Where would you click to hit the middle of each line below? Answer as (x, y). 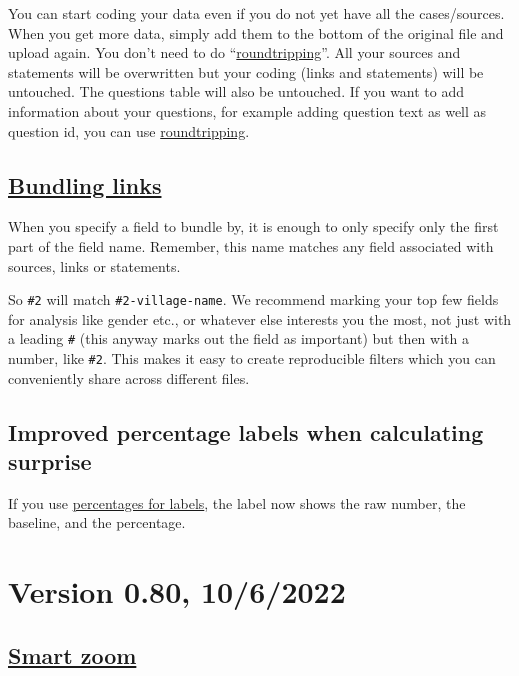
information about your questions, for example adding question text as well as (247, 110)
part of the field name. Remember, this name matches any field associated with (251, 245)
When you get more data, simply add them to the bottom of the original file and (256, 32)
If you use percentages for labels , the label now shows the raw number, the (237, 502)
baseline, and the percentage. (97, 522)
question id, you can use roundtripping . (129, 130)
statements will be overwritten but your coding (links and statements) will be (246, 71)
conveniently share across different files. (129, 377)
